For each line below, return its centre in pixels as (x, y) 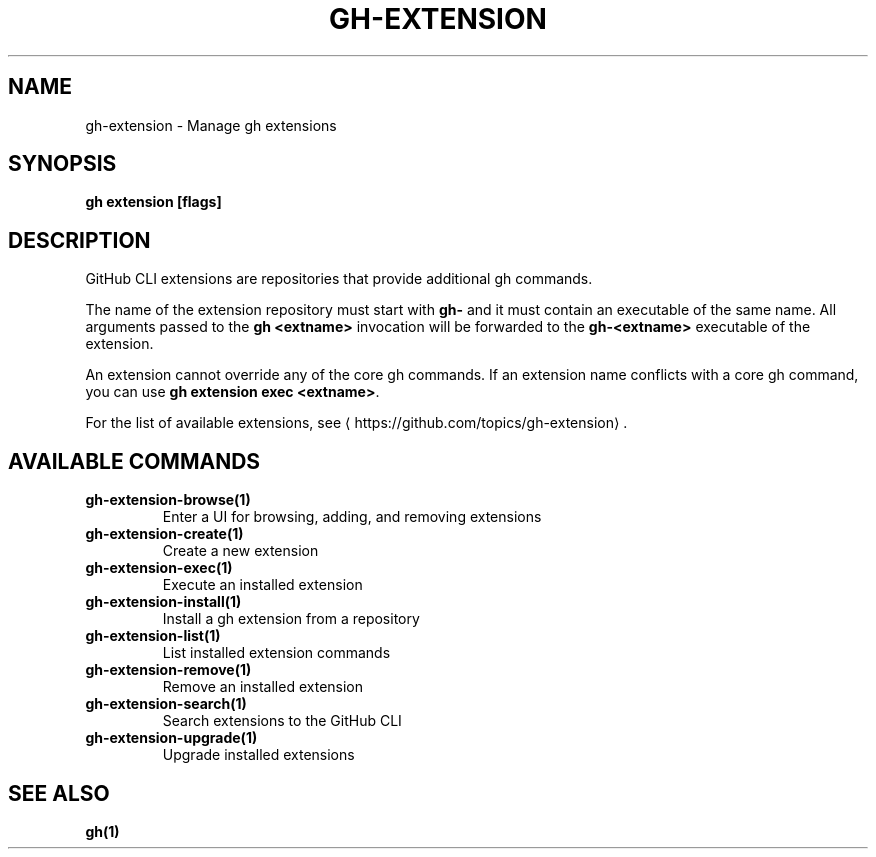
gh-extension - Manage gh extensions (211, 125)
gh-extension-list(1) (153, 636)
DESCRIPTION (79, 240)
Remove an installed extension (263, 687)
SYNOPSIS (62, 164)
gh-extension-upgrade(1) (171, 738)
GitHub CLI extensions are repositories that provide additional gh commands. (339, 279)
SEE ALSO (59, 793)
